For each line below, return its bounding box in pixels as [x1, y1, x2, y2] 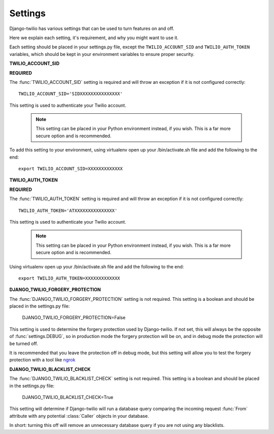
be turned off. [9, 340, 38, 347]
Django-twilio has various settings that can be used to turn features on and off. [9, 25, 175, 32]
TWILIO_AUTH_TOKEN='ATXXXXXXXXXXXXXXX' [18, 207, 118, 213]
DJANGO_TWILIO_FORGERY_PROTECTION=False [22, 315, 126, 321]
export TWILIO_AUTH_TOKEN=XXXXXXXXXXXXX [18, 275, 120, 281]
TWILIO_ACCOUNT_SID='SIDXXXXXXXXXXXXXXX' [18, 91, 123, 97]
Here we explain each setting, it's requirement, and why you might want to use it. [9, 35, 179, 41]
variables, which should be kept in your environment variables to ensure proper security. [9, 51, 195, 57]
